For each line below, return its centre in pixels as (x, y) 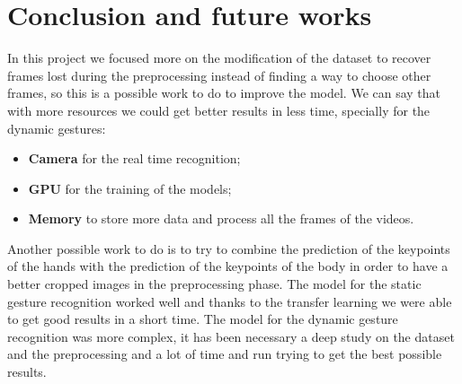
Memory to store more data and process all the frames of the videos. (221, 218)
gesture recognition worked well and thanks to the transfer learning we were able (230, 301)
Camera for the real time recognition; (134, 158)
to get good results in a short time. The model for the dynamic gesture (203, 319)
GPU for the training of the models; (130, 188)
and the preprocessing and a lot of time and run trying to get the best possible (225, 354)
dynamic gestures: (57, 128)
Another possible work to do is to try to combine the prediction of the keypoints (229, 248)
